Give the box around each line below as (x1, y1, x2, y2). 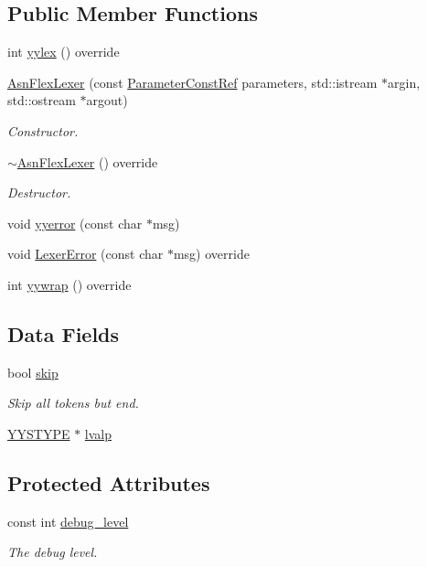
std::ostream (7, 91, 76, 110)
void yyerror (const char (7, 213, 143, 232)
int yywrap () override (7, 274, 132, 294)
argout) (86, 91, 128, 110)
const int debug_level (7, 511, 129, 530)
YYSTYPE (7, 423, 70, 443)
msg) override (173, 244, 250, 263)
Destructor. (7, 183, 71, 202)
